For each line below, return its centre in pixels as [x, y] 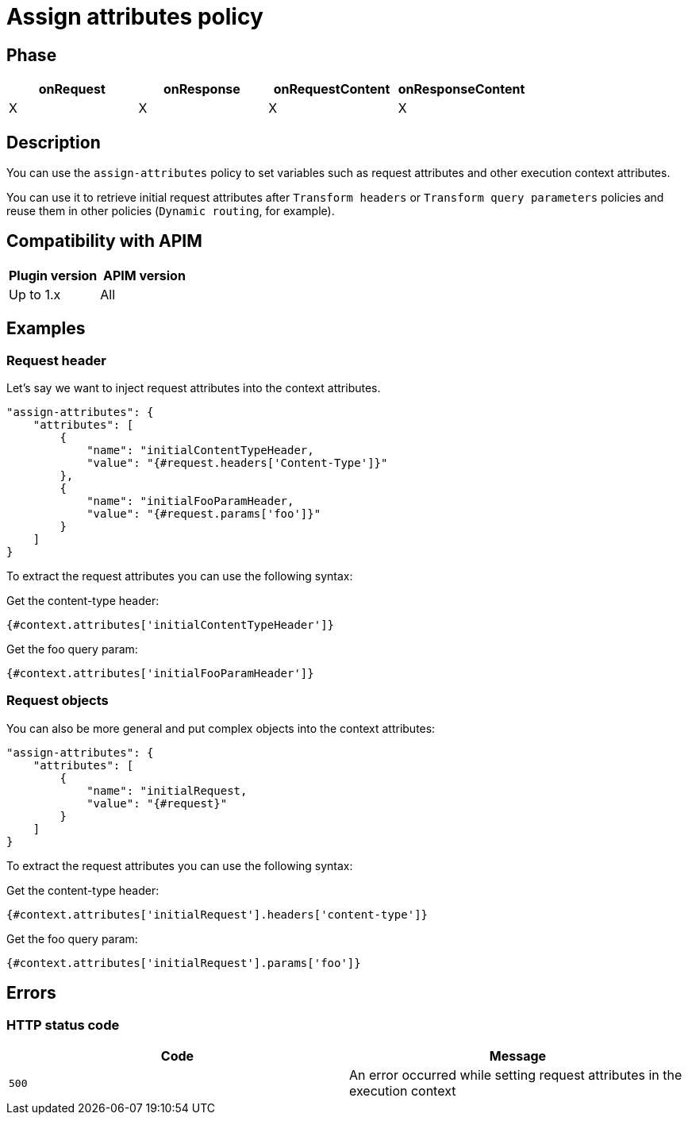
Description [54, 142]
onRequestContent [332, 89]
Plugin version [53, 275]
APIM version [144, 275]
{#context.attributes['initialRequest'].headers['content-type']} [217, 914]
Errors [31, 993]
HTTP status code [63, 1025]
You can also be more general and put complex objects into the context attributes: [221, 728]
